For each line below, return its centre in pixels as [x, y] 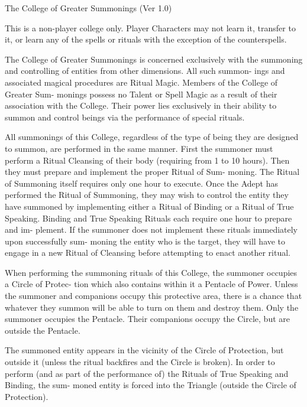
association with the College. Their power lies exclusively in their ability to [141, 105]
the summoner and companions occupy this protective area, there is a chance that [153, 296]
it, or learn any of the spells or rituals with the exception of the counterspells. [146, 39]
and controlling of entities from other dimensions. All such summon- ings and [145, 71]
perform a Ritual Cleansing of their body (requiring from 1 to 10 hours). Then [147, 160]
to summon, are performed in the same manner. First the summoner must [139, 148]
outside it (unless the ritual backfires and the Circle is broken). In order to [140, 362]
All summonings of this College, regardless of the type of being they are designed [152, 137]
